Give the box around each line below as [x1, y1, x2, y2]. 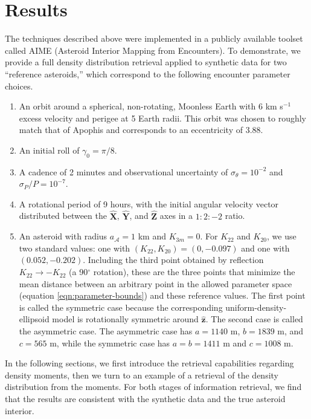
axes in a [159, 209, 193, 222]
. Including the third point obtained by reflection [83, 253, 264, 266]
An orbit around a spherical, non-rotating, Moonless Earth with [19, 100, 256, 112]
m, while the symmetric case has [50, 336, 170, 349]
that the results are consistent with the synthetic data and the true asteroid [5, 392, 286, 404]
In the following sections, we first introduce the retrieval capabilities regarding [5, 357, 294, 369]
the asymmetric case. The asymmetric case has [19, 325, 193, 337]
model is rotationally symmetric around [52, 313, 199, 325]
